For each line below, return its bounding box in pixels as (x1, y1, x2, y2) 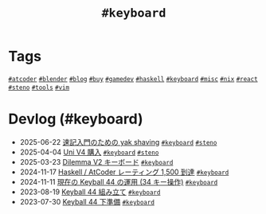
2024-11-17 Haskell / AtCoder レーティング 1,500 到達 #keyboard (19, 167, 229, 177)
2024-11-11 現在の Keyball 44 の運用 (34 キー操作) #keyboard (19, 177, 218, 186)
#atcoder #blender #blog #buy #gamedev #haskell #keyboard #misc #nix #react (8, 75, 258, 83)
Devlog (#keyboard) (8, 110, 143, 128)
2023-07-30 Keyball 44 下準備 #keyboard (19, 196, 155, 206)
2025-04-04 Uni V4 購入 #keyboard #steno (19, 147, 159, 157)
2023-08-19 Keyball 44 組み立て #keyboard (19, 187, 161, 196)
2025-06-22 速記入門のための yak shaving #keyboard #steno (19, 137, 217, 146)
